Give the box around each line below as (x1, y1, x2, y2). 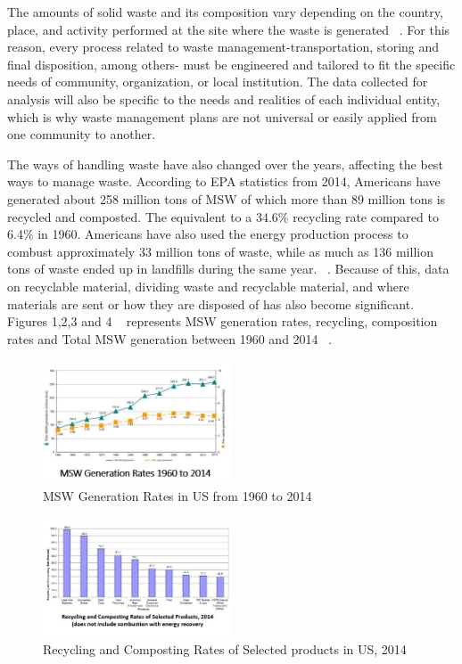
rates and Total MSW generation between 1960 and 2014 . (7, 329, 333, 348)
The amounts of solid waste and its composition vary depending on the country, (7, 3, 443, 20)
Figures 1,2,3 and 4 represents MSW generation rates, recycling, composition (7, 312, 438, 331)
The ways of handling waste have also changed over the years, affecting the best (7, 154, 443, 173)
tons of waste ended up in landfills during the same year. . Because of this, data (7, 259, 450, 278)
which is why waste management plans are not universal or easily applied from (7, 107, 437, 126)
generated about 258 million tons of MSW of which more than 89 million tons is (7, 189, 446, 208)
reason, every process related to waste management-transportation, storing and (7, 37, 440, 56)
